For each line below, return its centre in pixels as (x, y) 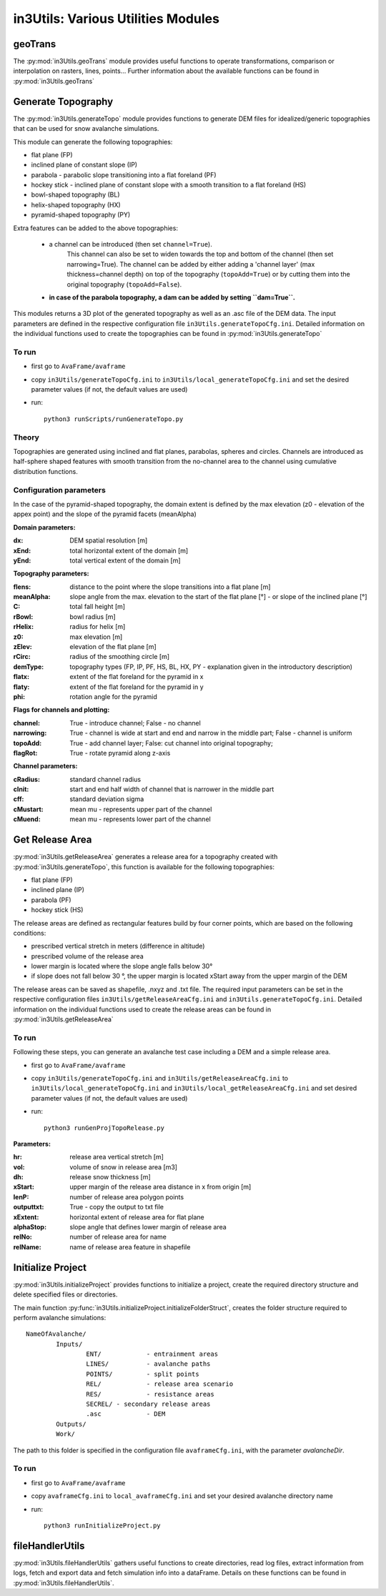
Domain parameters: (44, 527)
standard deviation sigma (107, 799)
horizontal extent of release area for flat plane (137, 1217)
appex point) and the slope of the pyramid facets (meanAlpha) (105, 514)
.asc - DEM (126, 1414)
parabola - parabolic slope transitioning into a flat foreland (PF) (124, 174)
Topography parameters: (51, 574)
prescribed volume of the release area (87, 956)
